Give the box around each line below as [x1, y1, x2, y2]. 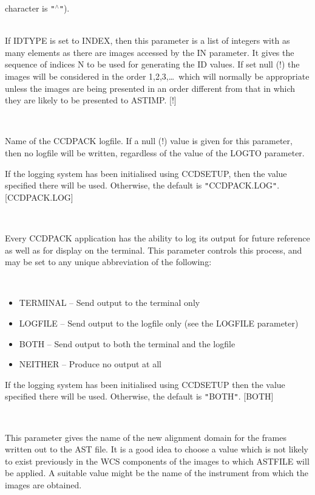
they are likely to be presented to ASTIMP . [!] [5, 94, 177, 106]
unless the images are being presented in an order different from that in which [5, 81, 296, 94]
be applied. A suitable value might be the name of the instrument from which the [5, 466, 308, 479]
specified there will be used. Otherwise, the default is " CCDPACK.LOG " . [5, 179, 280, 192]
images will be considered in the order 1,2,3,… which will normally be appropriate [5, 70, 310, 83]
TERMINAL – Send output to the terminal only [19, 296, 200, 309]
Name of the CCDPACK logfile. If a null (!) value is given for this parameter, [5, 134, 293, 147]
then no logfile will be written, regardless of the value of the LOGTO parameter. [5, 147, 305, 159]
